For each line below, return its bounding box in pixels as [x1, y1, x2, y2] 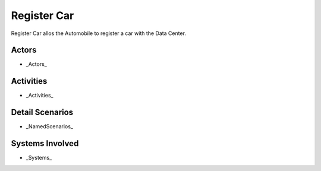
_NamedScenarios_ [26, 123, 74, 130]
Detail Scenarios [11, 107, 74, 118]
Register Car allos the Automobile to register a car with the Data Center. [11, 30, 187, 37]
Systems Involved [11, 138, 79, 148]
